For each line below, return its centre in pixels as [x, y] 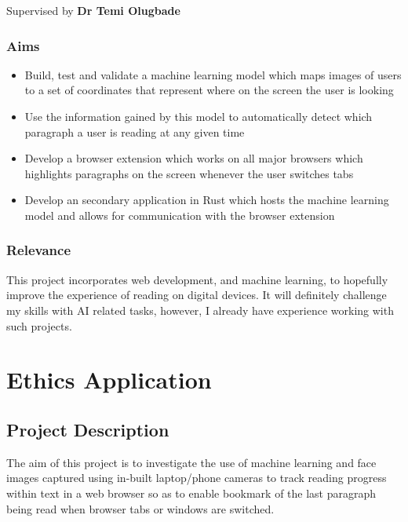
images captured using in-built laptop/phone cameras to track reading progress [197, 478]
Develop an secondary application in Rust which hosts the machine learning [207, 200]
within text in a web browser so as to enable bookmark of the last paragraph [191, 493]
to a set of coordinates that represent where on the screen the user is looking [209, 90]
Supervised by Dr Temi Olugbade [93, 10]
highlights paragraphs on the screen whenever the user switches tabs [189, 173]
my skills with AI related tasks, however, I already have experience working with [200, 310]
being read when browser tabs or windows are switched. [140, 508]
